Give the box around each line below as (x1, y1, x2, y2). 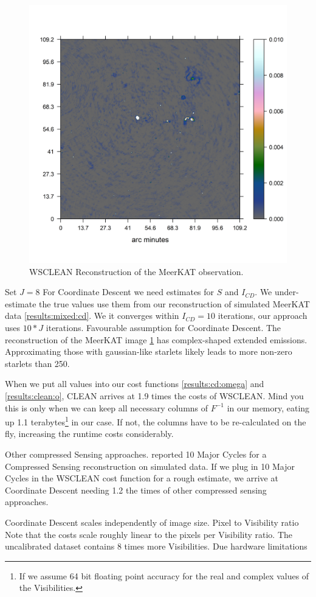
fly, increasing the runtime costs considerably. (5, 427, 174, 440)
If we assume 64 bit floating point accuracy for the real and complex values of (19, 569, 309, 582)
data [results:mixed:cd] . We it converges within (5, 309, 179, 322)
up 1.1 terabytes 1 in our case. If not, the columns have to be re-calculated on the (5, 414, 306, 428)
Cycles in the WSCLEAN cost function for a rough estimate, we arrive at (5, 472, 278, 484)
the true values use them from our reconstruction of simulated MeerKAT (39, 297, 310, 310)
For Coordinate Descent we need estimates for (43, 285, 215, 298)
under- (274, 285, 299, 298)
